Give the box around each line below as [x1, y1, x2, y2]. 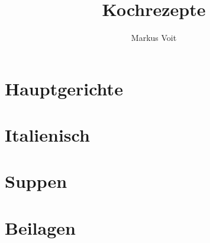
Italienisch [5, 123, 90, 147]
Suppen [5, 169, 67, 193]
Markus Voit [131, 31, 177, 44]
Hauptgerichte [5, 76, 123, 100]
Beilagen [5, 215, 76, 239]
